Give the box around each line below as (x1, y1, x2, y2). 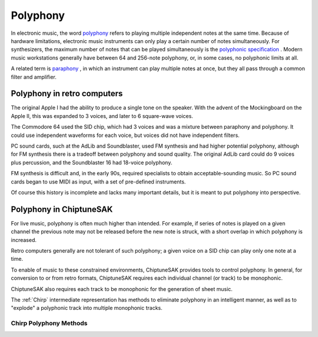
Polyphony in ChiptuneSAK (11, 204, 113, 214)
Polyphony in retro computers (11, 89, 123, 99)
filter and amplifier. (11, 73, 57, 80)
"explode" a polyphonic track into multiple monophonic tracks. (11, 305, 163, 312)
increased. (11, 236, 37, 243)
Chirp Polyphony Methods (11, 319, 88, 328)
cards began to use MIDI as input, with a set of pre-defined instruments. (11, 178, 186, 185)
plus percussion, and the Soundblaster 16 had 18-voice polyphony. (11, 159, 173, 166)
